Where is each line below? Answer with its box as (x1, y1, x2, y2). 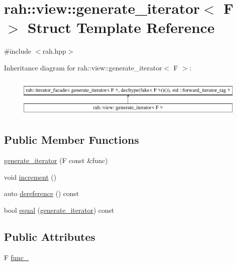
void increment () (4, 171, 57, 182)
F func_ (4, 252, 29, 262)
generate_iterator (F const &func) (4, 155, 108, 166)
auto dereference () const (4, 188, 79, 199)
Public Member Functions (4, 132, 139, 147)
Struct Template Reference (28, 17, 215, 37)
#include (4, 46, 32, 56)
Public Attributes (4, 229, 96, 244)
